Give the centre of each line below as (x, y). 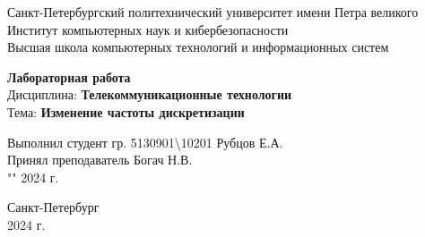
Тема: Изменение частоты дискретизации (126, 111)
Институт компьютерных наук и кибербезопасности (148, 29)
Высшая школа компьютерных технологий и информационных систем (198, 47)
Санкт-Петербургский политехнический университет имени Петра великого (213, 12)
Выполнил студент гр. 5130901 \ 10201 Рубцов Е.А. (145, 142)
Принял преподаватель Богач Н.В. (100, 160)
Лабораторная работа (69, 76)
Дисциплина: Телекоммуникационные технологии (150, 94)
